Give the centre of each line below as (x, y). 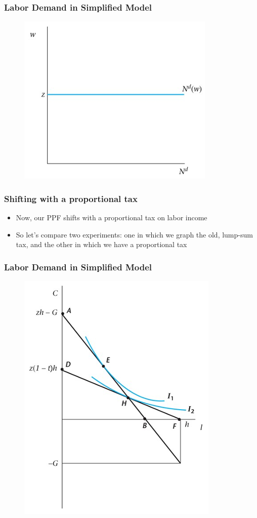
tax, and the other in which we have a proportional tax (101, 244)
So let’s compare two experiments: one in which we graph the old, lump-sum (134, 234)
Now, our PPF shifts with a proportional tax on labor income (112, 217)
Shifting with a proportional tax (71, 198)
